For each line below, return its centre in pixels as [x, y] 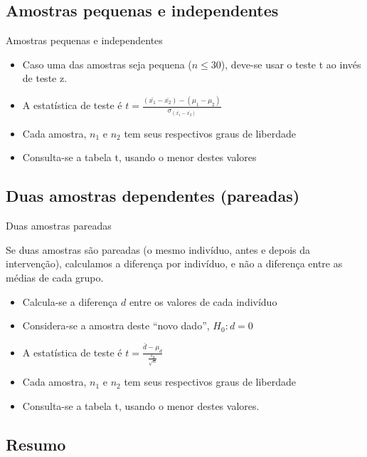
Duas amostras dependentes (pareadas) [153, 196]
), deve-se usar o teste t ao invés [291, 64]
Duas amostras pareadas [59, 226]
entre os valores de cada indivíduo [203, 301]
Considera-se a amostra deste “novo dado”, [116, 325]
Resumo [36, 444]
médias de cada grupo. [55, 277]
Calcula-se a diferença [70, 301]
